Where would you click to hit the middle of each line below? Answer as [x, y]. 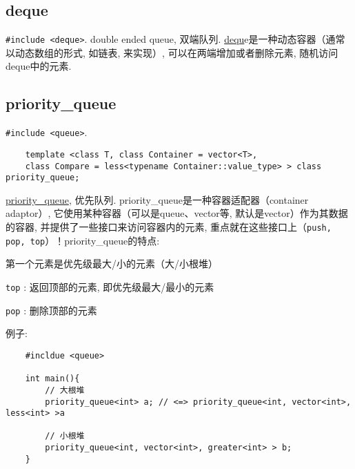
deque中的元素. [39, 66]
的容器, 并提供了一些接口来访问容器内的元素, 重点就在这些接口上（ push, [169, 227]
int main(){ [52, 379]
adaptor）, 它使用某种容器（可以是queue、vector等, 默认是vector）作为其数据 [177, 213]
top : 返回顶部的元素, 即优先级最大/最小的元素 [110, 286]
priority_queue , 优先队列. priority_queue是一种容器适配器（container [157, 199]
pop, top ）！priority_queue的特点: [83, 240]
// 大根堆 [65, 390]
